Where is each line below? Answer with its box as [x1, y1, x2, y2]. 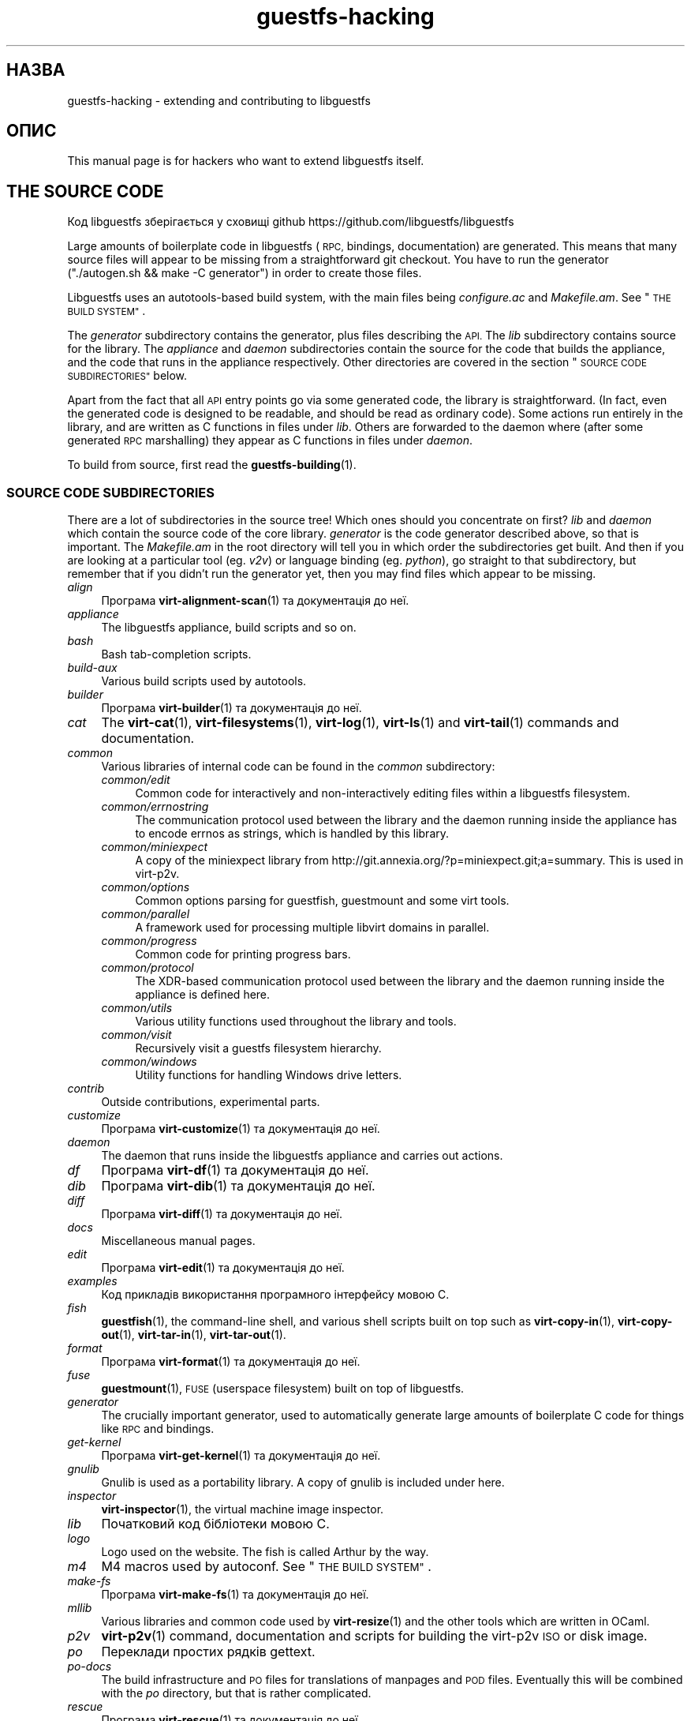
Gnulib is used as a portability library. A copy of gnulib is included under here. [101, 1475, 505, 1490]
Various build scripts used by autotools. [101, 674, 307, 688]
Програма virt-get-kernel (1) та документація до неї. [101, 1449, 381, 1463]
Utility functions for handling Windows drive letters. [135, 1068, 402, 1082]
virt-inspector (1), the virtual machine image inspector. [101, 1502, 384, 1517]
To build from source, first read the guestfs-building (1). [67, 458, 357, 472]
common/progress [101, 934, 197, 948]
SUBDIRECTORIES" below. [67, 369, 188, 383]
